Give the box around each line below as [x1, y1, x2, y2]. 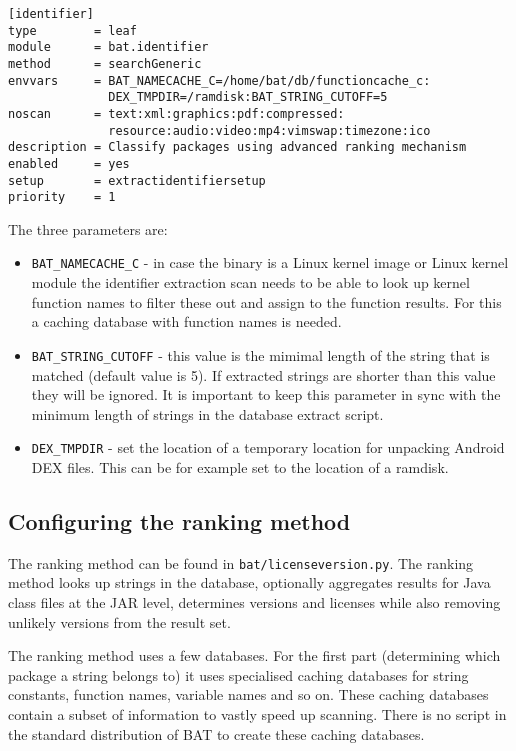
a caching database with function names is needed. [31, 311, 342, 332]
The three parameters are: [8, 218, 168, 239]
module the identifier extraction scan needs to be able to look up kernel [31, 272, 470, 293]
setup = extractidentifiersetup [8, 173, 266, 188]
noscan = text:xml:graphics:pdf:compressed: [8, 106, 345, 121]
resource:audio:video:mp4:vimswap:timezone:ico [108, 123, 431, 138]
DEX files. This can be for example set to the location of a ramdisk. [31, 457, 449, 477]
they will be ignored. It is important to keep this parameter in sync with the [31, 384, 501, 405]
